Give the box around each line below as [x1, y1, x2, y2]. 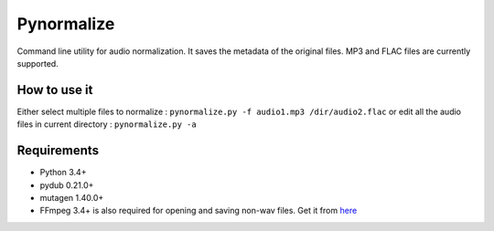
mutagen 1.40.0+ [39, 192, 104, 203]
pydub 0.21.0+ [39, 179, 94, 191]
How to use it [16, 82, 93, 98]
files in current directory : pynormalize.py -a [16, 119, 197, 130]
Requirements [16, 142, 100, 159]
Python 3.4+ [39, 167, 87, 178]
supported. [16, 58, 59, 68]
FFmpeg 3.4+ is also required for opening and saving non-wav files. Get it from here [39, 205, 358, 216]
